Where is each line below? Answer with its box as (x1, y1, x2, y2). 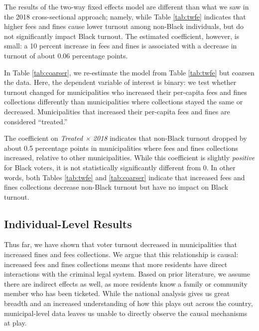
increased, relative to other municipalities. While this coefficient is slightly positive (4, 152, 255, 163)
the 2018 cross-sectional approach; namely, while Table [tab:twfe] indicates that (4, 11, 246, 21)
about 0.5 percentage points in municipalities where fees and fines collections (4, 142, 238, 153)
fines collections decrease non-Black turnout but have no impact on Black (4, 182, 228, 192)
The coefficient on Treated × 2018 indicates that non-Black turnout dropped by (4, 133, 247, 143)
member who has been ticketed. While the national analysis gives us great (4, 288, 230, 299)
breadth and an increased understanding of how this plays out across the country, (4, 298, 253, 309)
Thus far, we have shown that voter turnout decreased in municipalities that (4, 239, 237, 250)
